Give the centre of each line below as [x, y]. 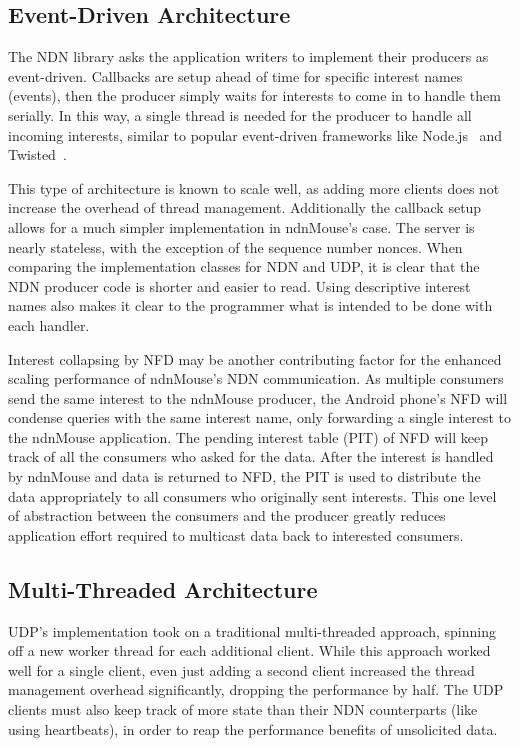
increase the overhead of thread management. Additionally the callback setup [245, 207]
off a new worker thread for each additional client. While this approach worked [249, 650]
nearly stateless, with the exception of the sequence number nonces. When [235, 246]
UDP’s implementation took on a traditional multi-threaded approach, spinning [252, 630]
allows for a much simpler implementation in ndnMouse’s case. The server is [241, 226]
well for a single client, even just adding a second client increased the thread [241, 669]
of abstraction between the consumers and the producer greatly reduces [227, 515]
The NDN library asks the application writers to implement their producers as [248, 56]
